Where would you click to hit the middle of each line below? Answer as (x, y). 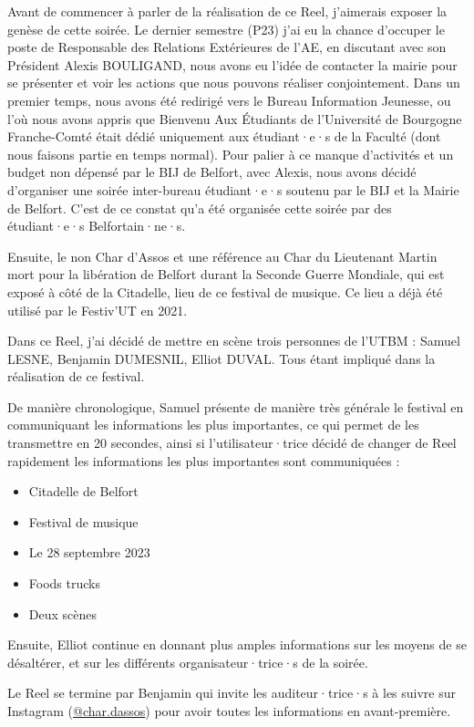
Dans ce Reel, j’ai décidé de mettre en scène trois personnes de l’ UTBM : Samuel (234, 341)
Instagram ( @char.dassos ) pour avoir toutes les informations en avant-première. (229, 711)
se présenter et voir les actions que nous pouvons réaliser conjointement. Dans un (234, 83)
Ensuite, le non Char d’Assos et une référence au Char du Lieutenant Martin (222, 256)
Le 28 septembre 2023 (89, 552)
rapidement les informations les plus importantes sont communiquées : (204, 460)
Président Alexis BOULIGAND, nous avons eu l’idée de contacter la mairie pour (232, 64)
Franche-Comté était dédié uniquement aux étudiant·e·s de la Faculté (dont (224, 136)
